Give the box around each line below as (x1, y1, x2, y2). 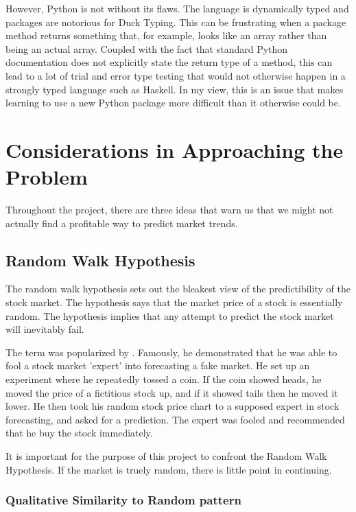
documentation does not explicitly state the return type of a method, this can (5, 55, 333, 69)
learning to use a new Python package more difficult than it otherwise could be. (5, 95, 341, 110)
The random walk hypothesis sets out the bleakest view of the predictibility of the (5, 281, 351, 296)
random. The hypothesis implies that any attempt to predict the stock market (5, 308, 334, 323)
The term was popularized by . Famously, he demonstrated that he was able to (5, 345, 337, 359)
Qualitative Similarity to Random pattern (5, 491, 241, 509)
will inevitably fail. (5, 322, 84, 336)
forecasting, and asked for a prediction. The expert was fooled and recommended (5, 412, 345, 426)
